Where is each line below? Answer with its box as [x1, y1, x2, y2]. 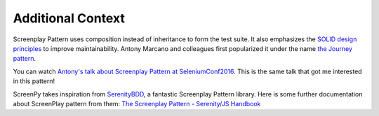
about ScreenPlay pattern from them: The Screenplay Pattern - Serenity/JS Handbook [13, 99, 261, 108]
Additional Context [13, 10, 126, 26]
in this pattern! [13, 77, 55, 85]
